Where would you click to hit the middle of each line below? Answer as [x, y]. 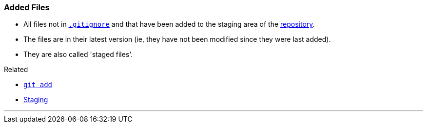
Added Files [27, 7]
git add [38, 85]
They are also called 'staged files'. [78, 54]
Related [16, 70]
